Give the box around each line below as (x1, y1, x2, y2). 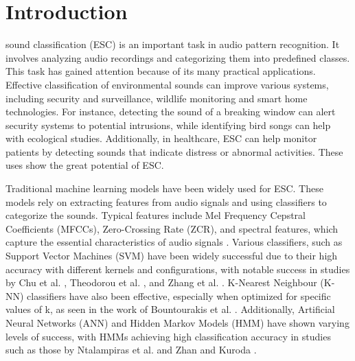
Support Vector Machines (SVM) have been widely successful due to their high (5, 248, 338, 263)
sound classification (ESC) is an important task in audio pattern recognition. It (5, 37, 340, 51)
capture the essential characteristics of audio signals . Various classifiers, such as (5, 235, 343, 249)
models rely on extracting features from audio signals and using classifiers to (5, 194, 327, 209)
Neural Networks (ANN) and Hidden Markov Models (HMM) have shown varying (5, 316, 350, 329)
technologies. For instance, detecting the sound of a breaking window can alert (5, 104, 336, 119)
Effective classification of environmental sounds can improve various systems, (5, 77, 329, 91)
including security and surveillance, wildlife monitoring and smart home (5, 91, 308, 105)
